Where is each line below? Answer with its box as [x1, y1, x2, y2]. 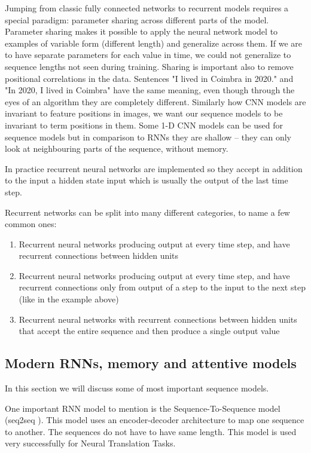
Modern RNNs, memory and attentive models [5, 354, 297, 372]
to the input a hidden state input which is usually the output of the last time [5, 174, 288, 186]
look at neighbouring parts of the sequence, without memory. [5, 142, 228, 155]
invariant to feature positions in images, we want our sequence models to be [5, 107, 283, 120]
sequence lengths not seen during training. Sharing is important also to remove [5, 60, 294, 72]
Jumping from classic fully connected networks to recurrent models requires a [5, 2, 289, 14]
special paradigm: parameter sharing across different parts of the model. [5, 13, 269, 26]
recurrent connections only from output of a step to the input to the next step [19, 281, 306, 293]
